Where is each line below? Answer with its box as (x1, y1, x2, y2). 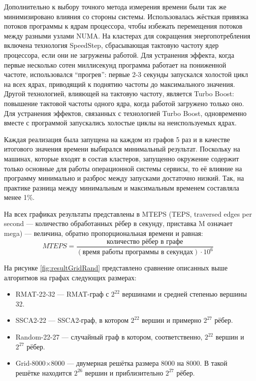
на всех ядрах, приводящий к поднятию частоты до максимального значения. (4, 78, 235, 89)
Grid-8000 (15, 358, 46, 368)
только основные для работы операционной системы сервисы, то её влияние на (4, 163, 242, 173)
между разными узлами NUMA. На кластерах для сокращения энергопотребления (4, 30, 251, 40)
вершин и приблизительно (85, 367, 163, 378)
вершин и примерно (141, 315, 201, 325)
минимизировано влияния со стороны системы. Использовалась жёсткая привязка (4, 11, 249, 21)
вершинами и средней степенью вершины (122, 289, 247, 299)
